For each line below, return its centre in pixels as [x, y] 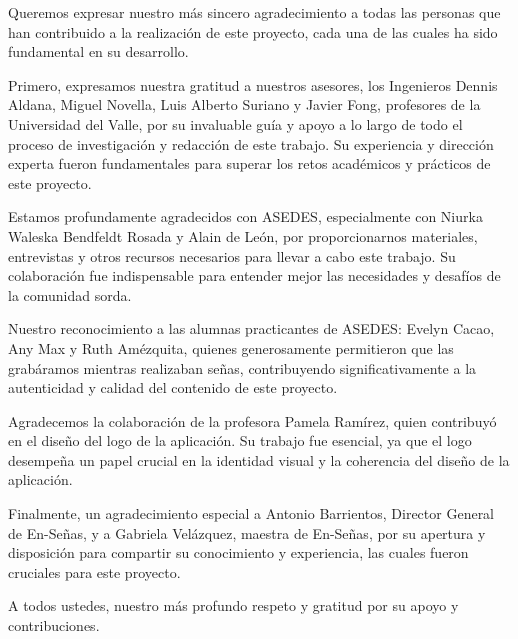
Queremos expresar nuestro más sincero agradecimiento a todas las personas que [254, 12]
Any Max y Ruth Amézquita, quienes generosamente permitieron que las [231, 347]
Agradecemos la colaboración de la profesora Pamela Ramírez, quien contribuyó [252, 420]
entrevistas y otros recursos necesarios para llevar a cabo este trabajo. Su [232, 255]
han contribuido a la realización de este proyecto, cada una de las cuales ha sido [253, 31]
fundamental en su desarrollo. [98, 51]
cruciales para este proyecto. [94, 571]
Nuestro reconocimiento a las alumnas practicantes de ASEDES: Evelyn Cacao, [251, 328]
